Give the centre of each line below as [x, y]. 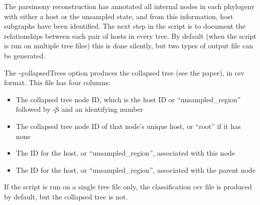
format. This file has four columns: [57, 82]
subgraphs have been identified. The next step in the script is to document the [125, 26]
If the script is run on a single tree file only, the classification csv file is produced [128, 187]
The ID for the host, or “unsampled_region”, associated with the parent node [136, 169]
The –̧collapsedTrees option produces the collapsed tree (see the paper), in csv [124, 72]
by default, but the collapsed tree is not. [66, 196]
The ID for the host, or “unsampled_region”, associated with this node [125, 153]
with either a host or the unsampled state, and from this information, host [119, 16]
